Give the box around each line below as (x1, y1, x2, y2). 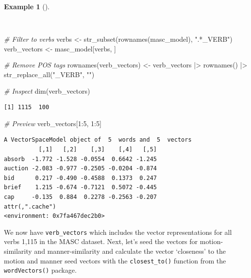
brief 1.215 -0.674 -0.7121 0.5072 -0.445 (4, 184, 157, 191)
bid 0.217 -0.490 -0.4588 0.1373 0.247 (4, 174, 157, 181)
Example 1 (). (4, 1, 50, 11)
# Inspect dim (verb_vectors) (4, 85, 90, 96)
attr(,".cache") (4, 203, 56, 210)
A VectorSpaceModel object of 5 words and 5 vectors (4, 136, 192, 144)
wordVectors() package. (4, 265, 77, 275)
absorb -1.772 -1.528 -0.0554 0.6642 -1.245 (4, 155, 157, 163)
